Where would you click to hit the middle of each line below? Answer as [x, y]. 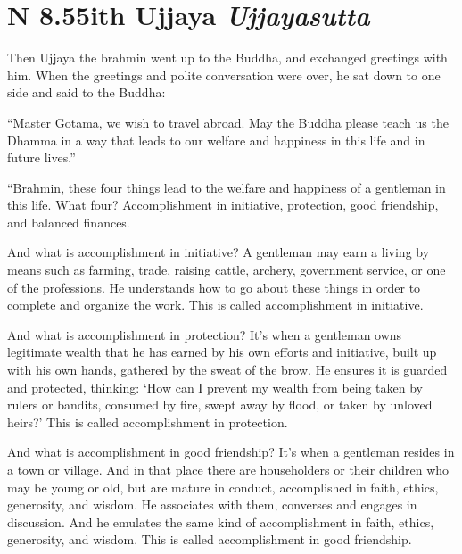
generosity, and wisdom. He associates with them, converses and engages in [212, 504]
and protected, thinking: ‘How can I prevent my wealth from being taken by [215, 387]
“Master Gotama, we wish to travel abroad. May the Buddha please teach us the [228, 122]
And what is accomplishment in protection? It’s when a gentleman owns [205, 334]
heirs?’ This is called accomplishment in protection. [148, 422]
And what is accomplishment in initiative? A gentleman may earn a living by [219, 252]
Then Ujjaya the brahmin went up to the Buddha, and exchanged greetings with [227, 58]
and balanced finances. [69, 222]
